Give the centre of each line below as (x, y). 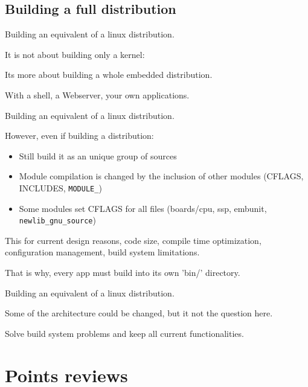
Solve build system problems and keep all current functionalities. (124, 333)
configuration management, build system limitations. (102, 252)
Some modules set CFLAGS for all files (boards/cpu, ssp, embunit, (143, 208)
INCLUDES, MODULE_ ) (60, 187)
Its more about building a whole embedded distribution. (109, 75)
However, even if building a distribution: (79, 136)
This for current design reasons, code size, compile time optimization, (133, 240)
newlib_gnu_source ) (57, 220)
